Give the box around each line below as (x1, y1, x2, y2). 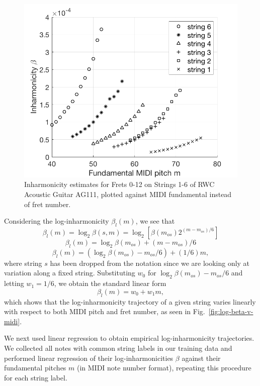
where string (4, 257, 42, 268)
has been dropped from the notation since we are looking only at (50, 257, 250, 268)
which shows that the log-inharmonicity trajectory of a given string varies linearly (4, 296, 256, 307)
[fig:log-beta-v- (208, 306, 253, 317)
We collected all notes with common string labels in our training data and (4, 342, 232, 353)
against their (182, 352, 221, 363)
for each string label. (4, 372, 67, 382)
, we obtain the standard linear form (54, 278, 166, 288)
